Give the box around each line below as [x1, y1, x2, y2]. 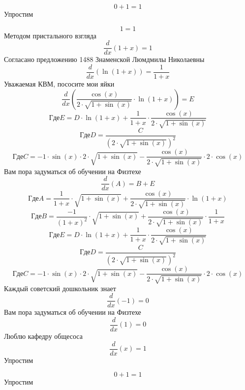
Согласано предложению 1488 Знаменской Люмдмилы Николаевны [4, 54, 205, 64]
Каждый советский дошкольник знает [4, 283, 116, 293]
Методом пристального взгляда [4, 30, 97, 40]
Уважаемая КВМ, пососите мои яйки [4, 78, 115, 89]
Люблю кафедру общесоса [4, 330, 83, 341]
